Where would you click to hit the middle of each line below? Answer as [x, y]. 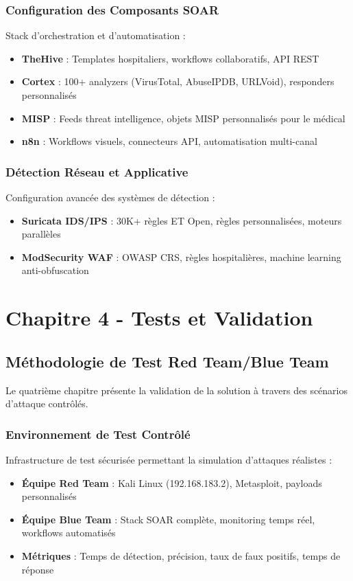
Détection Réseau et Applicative [97, 171]
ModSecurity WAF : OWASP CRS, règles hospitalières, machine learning [181, 257]
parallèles [41, 234]
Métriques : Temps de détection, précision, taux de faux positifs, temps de [181, 555]
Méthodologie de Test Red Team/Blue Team [167, 361]
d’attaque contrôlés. [47, 403]
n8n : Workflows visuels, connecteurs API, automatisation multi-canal [169, 141]
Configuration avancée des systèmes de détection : [110, 197]
